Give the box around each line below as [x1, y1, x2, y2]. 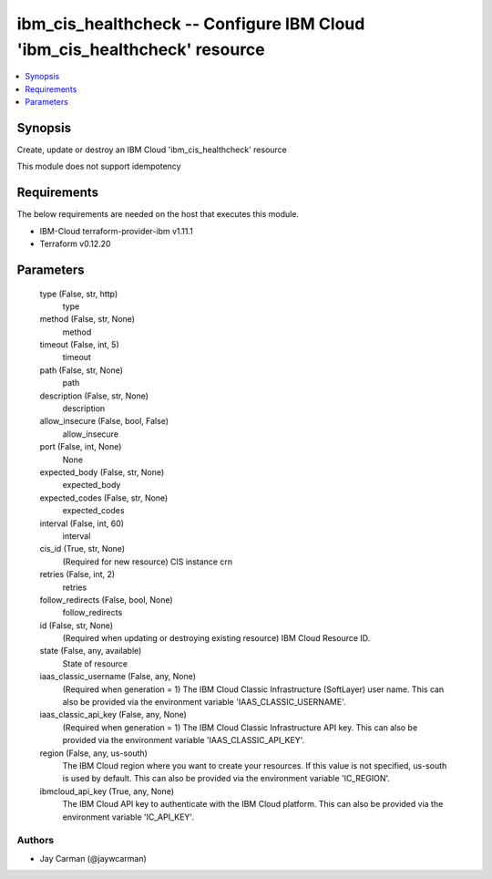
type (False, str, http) [39, 288, 118, 299]
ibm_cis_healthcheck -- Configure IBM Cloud [16, 14, 365, 34]
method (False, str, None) [39, 314, 136, 325]
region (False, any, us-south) [39, 748, 148, 759]
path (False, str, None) [39, 365, 123, 376]
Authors [16, 834, 55, 847]
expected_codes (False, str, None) [39, 492, 169, 503]
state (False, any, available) [39, 646, 142, 657]
